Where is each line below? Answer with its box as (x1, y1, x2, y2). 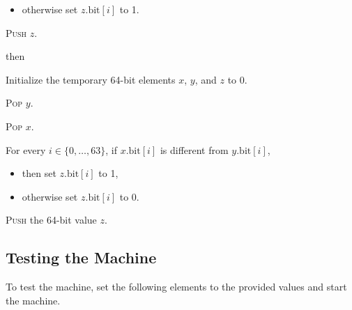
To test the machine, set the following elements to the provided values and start (6, 279, 347, 294)
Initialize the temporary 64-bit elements (6, 72, 176, 86)
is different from (160, 142, 229, 157)
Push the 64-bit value (6, 212, 97, 227)
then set (22, 166, 56, 180)
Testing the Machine (6, 247, 157, 268)
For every (6, 142, 46, 157)
